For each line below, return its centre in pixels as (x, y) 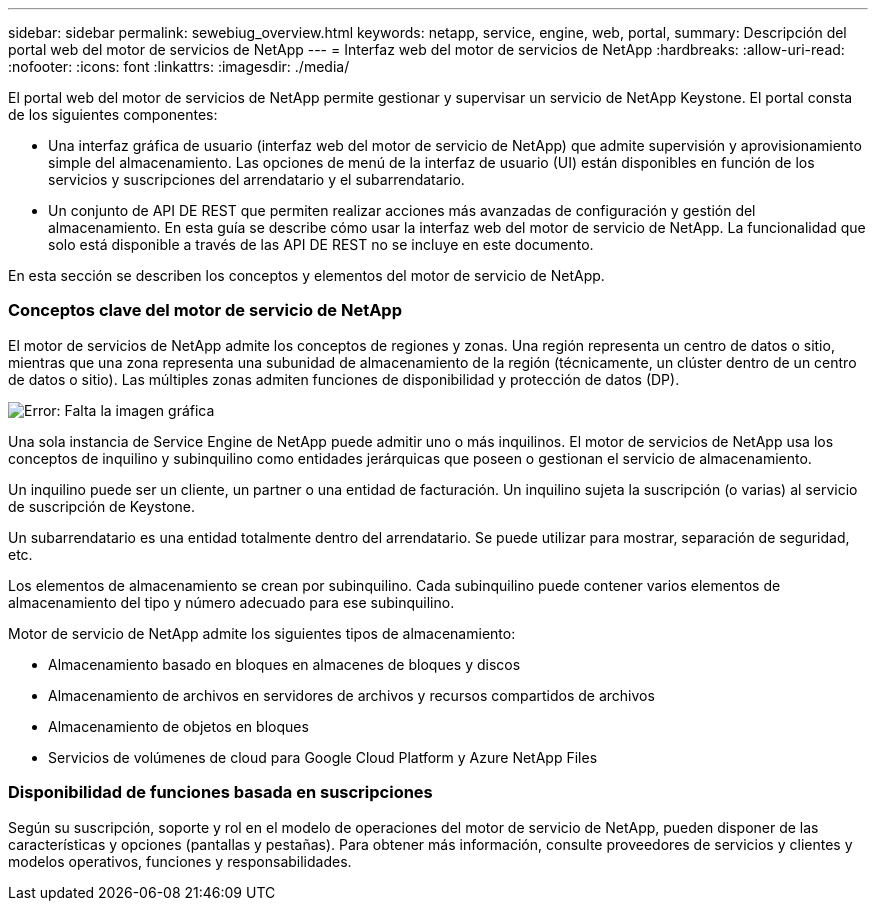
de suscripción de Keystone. (102, 506)
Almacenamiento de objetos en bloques (178, 726)
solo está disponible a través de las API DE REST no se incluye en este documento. (321, 244)
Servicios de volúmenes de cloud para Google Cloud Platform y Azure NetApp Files (323, 757)
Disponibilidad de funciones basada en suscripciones (220, 792)
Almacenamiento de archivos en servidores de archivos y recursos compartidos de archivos (351, 695)
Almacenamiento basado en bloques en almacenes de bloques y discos (284, 664)
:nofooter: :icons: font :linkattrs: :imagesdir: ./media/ (179, 66)
